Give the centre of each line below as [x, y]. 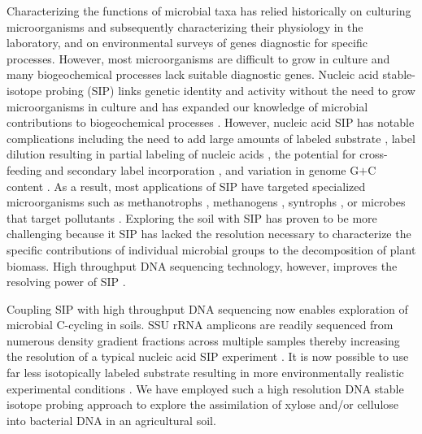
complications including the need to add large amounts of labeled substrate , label [211, 138]
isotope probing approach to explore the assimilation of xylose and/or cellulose [203, 404]
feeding [24, 169]
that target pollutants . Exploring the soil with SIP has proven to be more [192, 217]
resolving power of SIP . [66, 282]
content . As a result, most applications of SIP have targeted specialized [186, 186]
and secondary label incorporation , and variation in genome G [202, 169]
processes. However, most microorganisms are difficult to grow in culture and [198, 58]
